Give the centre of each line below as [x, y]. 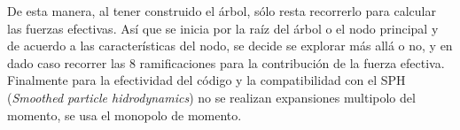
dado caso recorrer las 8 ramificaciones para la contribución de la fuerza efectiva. [226, 62]
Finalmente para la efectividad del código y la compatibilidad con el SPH [207, 80]
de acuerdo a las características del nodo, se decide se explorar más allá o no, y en [230, 46]
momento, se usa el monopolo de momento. [125, 115]
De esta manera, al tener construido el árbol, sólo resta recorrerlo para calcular [222, 11]
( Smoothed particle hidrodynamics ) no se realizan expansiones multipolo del [211, 97]
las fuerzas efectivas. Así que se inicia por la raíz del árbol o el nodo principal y [223, 28]
